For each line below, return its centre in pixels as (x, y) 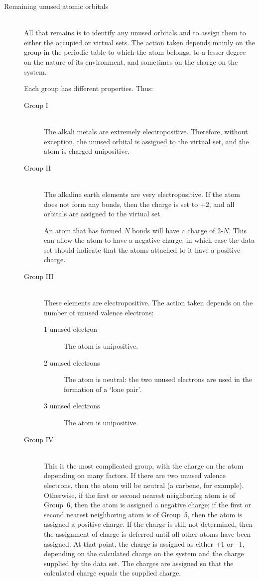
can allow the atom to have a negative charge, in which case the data (149, 240)
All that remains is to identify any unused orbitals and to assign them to (135, 33)
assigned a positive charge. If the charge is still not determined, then (148, 524)
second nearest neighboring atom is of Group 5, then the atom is (143, 514)
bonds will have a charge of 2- (178, 230)
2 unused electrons (72, 362)
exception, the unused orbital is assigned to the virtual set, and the (146, 141)
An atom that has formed (83, 230)
